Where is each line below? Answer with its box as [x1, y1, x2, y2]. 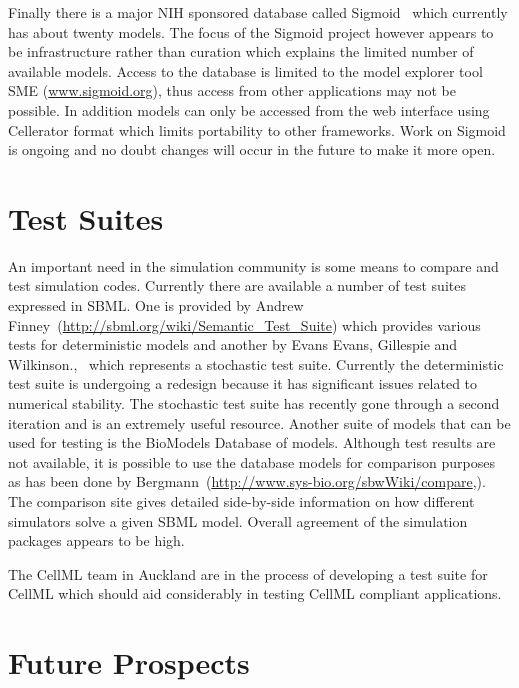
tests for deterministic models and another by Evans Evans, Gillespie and [8, 334, 458, 355]
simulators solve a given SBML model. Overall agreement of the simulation [8, 510, 468, 531]
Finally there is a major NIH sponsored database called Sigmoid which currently [8, 2, 508, 22]
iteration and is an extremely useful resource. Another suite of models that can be [8, 412, 511, 433]
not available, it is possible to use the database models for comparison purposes [8, 451, 495, 472]
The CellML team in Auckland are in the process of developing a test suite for [8, 563, 488, 584]
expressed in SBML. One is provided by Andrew [8, 295, 304, 316]
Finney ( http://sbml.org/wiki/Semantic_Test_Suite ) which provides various [8, 314, 481, 335]
